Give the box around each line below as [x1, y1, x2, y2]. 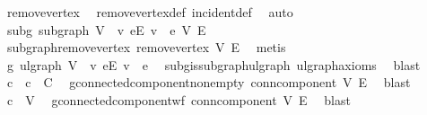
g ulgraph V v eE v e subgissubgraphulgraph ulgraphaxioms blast [6, 55, 421, 74]
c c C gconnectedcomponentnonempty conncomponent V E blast [6, 73, 411, 92]
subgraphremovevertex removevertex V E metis [6, 38, 286, 57]
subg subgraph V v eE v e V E [6, 20, 206, 39]
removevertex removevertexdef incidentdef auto [6, 3, 293, 21]
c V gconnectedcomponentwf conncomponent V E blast [6, 90, 351, 109]
